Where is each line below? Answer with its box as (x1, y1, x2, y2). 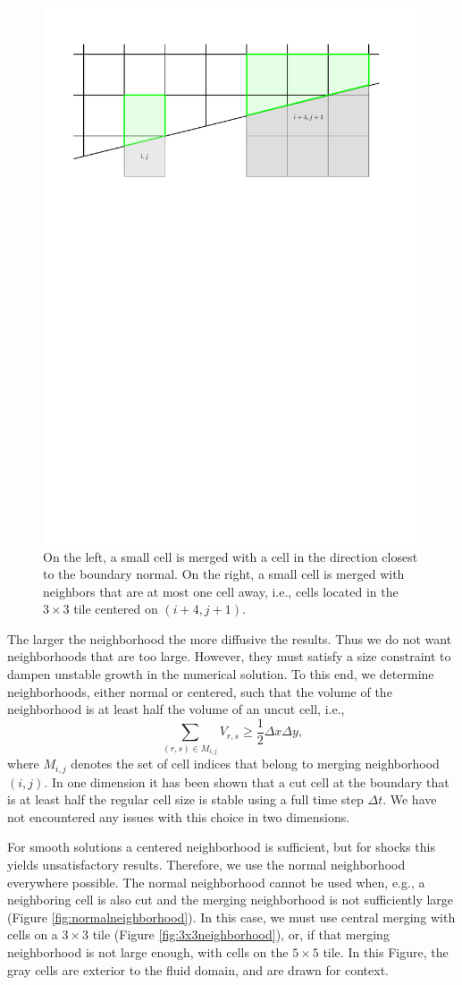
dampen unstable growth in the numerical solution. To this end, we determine (7, 665, 434, 684)
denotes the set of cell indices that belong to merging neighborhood (71, 754, 440, 773)
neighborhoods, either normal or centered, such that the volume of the (7, 682, 392, 701)
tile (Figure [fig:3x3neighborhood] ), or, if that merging (92, 925, 390, 944)
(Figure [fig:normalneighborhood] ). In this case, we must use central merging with (7, 907, 456, 926)
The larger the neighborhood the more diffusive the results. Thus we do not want (7, 629, 452, 648)
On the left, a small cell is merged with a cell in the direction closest (43, 547, 418, 565)
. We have (382, 790, 437, 809)
